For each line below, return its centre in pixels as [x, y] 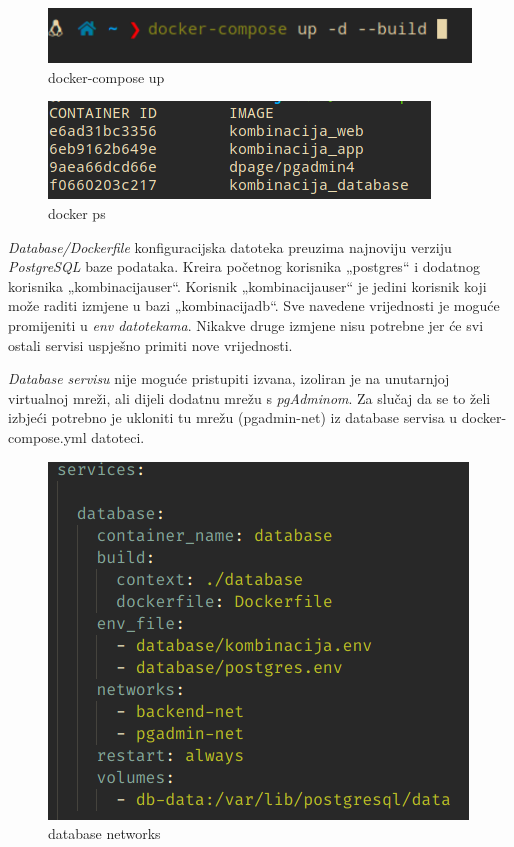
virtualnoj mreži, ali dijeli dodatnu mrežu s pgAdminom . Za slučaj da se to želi [249, 397]
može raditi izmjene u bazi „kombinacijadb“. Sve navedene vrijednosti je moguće [254, 305]
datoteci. [118, 437]
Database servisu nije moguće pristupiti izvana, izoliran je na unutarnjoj [229, 378]
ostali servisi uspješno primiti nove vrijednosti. [150, 344]
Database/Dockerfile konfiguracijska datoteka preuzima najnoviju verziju [230, 246]
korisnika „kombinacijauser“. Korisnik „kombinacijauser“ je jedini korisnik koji [247, 285]
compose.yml [47, 437]
